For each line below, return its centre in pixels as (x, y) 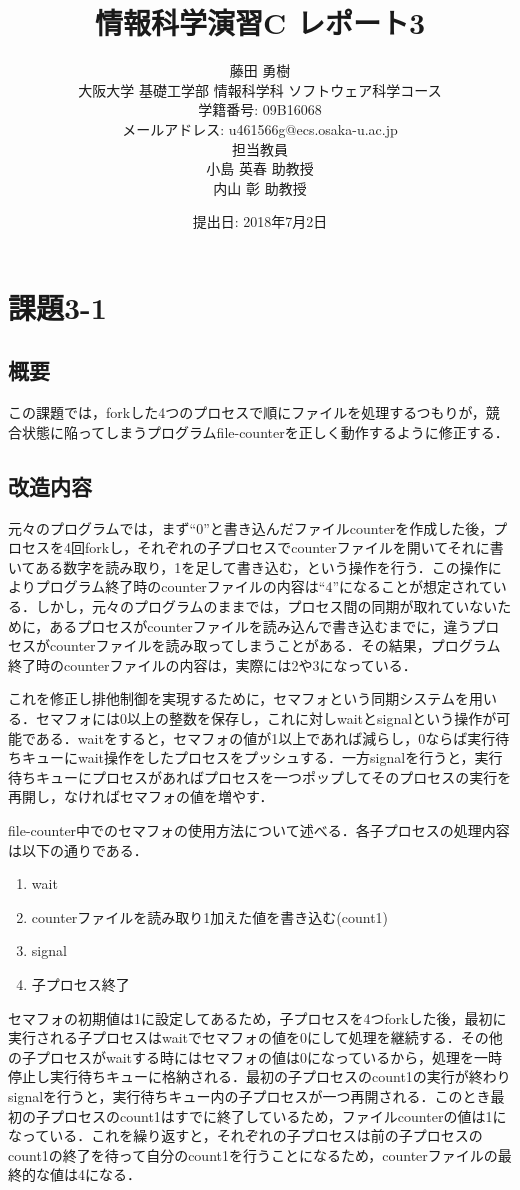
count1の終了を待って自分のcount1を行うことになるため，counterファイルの (253, 1154)
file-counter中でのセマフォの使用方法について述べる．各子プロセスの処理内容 (259, 829)
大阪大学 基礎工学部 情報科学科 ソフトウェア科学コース (260, 89)
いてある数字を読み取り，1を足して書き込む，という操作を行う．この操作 (248, 566)
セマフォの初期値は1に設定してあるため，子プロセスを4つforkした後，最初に (257, 1017)
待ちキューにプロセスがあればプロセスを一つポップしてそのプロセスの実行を (260, 776)
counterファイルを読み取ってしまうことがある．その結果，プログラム (275, 645)
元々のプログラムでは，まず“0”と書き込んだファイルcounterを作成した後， (251, 527)
